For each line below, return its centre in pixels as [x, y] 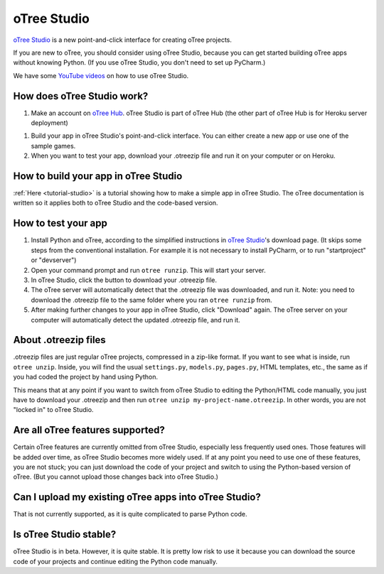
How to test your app [60, 223]
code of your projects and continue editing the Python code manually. [116, 561]
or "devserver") [54, 260]
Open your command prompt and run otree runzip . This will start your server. [148, 270]
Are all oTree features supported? [89, 430]
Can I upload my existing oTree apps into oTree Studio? [137, 497]
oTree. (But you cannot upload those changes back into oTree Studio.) [116, 477]
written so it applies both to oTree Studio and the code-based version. [116, 203]
